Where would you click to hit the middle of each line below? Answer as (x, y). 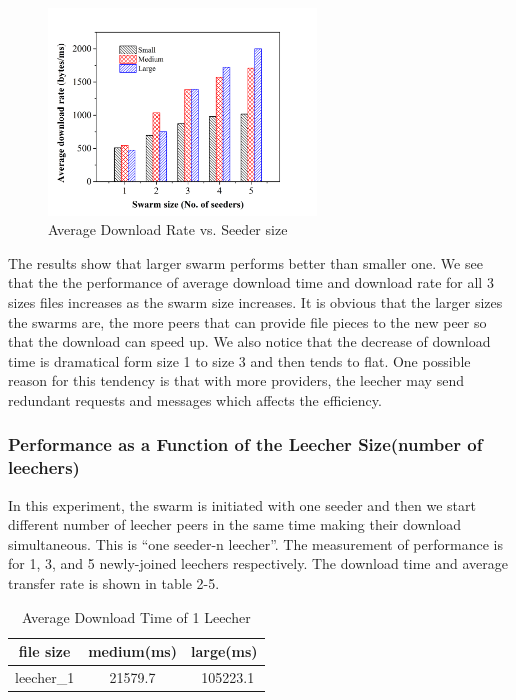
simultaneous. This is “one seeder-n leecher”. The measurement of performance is (255, 543)
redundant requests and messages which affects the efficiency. (195, 399)
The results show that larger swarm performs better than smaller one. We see (245, 262)
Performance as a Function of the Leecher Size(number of (245, 444)
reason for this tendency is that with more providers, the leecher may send (236, 380)
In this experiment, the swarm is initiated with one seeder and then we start (242, 504)
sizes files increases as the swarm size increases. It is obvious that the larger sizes (255, 302)
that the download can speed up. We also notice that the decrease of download (249, 341)
